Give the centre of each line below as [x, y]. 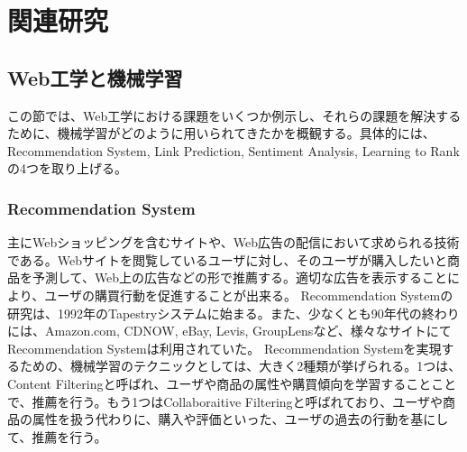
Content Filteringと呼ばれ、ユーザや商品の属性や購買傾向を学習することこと [232, 383]
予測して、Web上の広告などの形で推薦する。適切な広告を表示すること [240, 277]
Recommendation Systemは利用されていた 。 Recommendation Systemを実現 [224, 348]
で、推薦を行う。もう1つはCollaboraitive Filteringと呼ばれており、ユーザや [225, 401]
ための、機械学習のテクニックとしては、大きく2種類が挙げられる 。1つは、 [240, 366]
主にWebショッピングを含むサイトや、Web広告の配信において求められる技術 [233, 242]
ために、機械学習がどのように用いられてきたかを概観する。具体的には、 [221, 133]
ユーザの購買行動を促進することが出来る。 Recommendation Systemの [249, 295]
